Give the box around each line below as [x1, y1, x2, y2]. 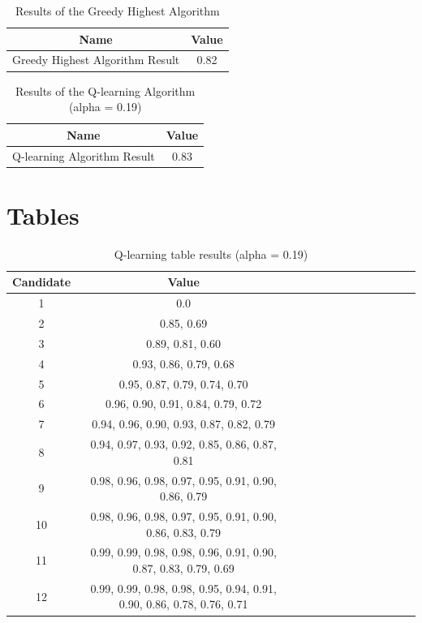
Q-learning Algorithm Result [12, 147, 155, 164]
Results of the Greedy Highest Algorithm [15, 2, 220, 19]
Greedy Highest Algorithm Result [12, 51, 180, 68]
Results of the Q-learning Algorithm [15, 82, 196, 99]
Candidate [12, 273, 71, 290]
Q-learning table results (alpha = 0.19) [114, 245, 308, 262]
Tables [6, 198, 80, 231]
